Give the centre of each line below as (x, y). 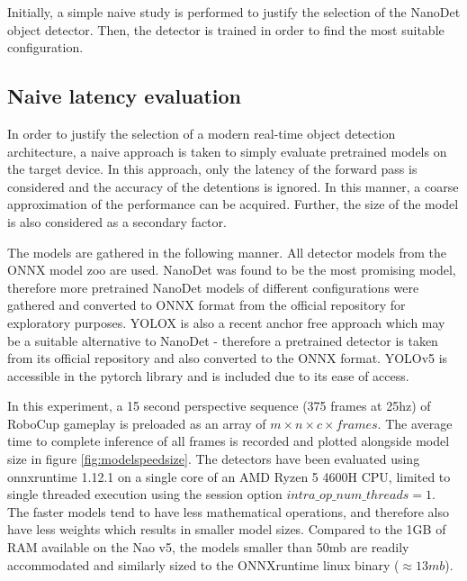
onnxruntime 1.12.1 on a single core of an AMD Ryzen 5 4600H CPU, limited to (229, 476)
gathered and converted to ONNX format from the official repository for (207, 305)
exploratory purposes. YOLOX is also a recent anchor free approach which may (226, 322)
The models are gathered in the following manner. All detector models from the (227, 252)
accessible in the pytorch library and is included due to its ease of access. (208, 375)
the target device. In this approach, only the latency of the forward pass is (212, 169)
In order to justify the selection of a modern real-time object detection (202, 133)
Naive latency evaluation (124, 96)
